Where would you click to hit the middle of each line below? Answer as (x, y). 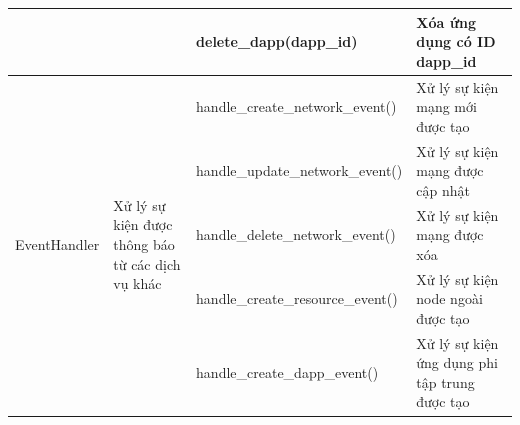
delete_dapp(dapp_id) (277, 41)
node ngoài (449, 298)
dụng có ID (456, 41)
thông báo (144, 243)
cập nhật (443, 189)
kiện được (143, 224)
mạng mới (446, 106)
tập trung (445, 381)
